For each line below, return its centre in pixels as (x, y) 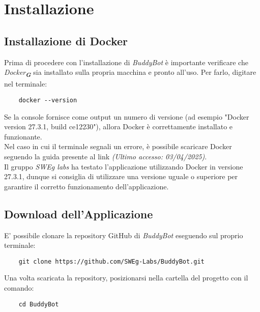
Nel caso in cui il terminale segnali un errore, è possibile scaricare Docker (118, 146)
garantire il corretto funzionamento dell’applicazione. (86, 186)
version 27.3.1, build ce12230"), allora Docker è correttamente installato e (119, 126)
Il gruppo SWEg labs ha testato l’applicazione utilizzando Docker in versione (124, 166)
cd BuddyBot (39, 304)
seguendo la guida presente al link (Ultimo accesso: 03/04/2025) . (106, 156)
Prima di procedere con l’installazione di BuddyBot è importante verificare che (126, 62)
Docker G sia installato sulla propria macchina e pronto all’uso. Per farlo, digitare (130, 73)
